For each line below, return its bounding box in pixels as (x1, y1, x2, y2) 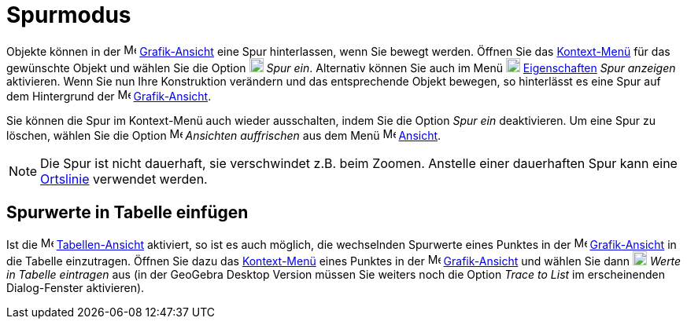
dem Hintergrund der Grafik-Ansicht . (6, 89, 212, 103)
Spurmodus (6, 2, 131, 28)
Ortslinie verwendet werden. (40, 170, 208, 187)
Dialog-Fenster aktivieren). (6, 280, 145, 294)
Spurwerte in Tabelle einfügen (6, 203, 249, 223)
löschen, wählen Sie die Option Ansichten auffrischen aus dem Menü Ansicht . (6, 128, 441, 142)
